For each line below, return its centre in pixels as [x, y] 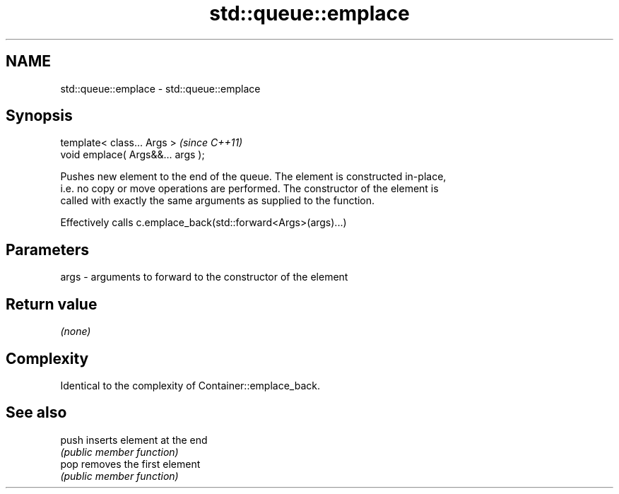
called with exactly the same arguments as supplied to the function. [218, 201]
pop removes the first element [130, 464]
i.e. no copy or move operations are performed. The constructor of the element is [249, 189]
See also [36, 413]
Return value [52, 304]
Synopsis [39, 116]
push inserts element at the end [134, 440]
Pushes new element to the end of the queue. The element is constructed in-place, [253, 177]
